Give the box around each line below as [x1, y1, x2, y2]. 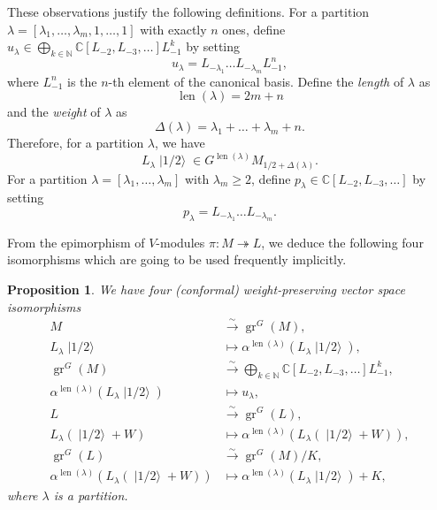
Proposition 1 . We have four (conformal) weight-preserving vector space [7, 280, 405, 298]
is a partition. [53, 486, 128, 505]
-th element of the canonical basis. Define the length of [108, 72, 404, 90]
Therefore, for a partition [7, 133, 144, 152]
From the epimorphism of [7, 232, 145, 251]
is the [67, 72, 97, 90]
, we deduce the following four [261, 232, 424, 251]
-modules [156, 232, 205, 251]
